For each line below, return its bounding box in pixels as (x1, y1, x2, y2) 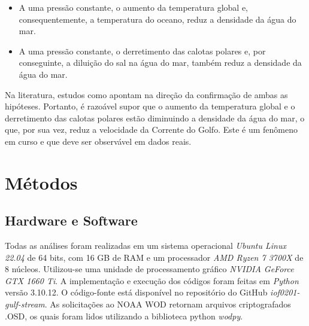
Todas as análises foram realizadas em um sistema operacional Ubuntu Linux (5, 239, 286, 252)
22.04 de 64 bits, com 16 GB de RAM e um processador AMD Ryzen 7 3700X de (5, 251, 304, 263)
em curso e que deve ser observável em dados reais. (5, 135, 192, 147)
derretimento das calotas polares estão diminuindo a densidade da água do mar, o (5, 111, 305, 124)
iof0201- (270, 286, 300, 298)
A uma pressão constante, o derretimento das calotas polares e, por (19, 44, 266, 57)
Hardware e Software (5, 211, 138, 230)
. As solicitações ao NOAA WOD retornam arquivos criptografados (44, 298, 291, 310)
